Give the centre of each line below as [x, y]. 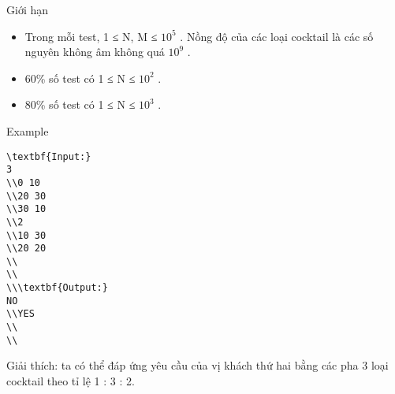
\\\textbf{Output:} [57, 288]
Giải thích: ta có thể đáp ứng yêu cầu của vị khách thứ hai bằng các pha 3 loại [197, 365]
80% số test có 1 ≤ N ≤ [80, 104]
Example [28, 130]
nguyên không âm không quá [95, 52]
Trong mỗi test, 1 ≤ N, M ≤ [91, 36]
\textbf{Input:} [49, 156]
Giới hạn [28, 9]
